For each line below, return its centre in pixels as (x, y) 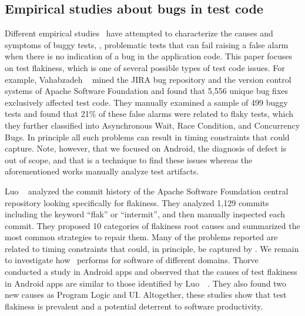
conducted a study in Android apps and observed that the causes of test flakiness (151, 272)
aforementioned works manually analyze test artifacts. (102, 171)
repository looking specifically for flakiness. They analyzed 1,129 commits (137, 202)
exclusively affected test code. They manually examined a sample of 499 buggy (146, 102)
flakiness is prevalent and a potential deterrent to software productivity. (134, 306)
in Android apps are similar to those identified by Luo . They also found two (145, 283)
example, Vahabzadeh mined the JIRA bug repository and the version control (148, 79)
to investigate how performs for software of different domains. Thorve (132, 260)
